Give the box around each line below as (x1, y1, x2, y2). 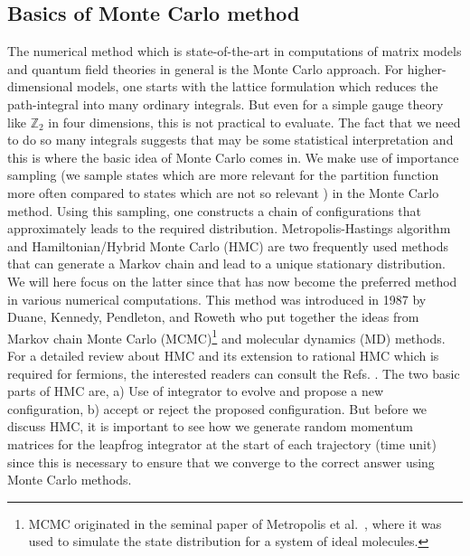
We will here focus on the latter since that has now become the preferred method (7, 271, 457, 290)
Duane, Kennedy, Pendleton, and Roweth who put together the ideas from (7, 307, 419, 326)
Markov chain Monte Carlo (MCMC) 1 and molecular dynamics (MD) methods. (7, 325, 446, 347)
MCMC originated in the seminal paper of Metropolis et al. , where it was (28, 514, 442, 532)
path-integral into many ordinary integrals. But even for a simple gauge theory (7, 94, 444, 113)
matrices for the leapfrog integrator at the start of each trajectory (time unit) (7, 434, 437, 453)
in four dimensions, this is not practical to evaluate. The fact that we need (48, 112, 461, 131)
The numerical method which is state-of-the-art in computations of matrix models (7, 42, 462, 61)
